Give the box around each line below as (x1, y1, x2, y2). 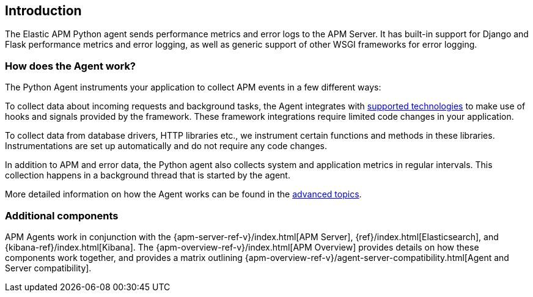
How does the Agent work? (5, 59, 136, 72)
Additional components (5, 209, 119, 222)
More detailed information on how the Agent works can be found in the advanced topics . (5, 189, 362, 200)
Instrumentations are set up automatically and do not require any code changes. (5, 141, 327, 152)
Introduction (5, 3, 82, 18)
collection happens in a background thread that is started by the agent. (5, 170, 290, 181)
